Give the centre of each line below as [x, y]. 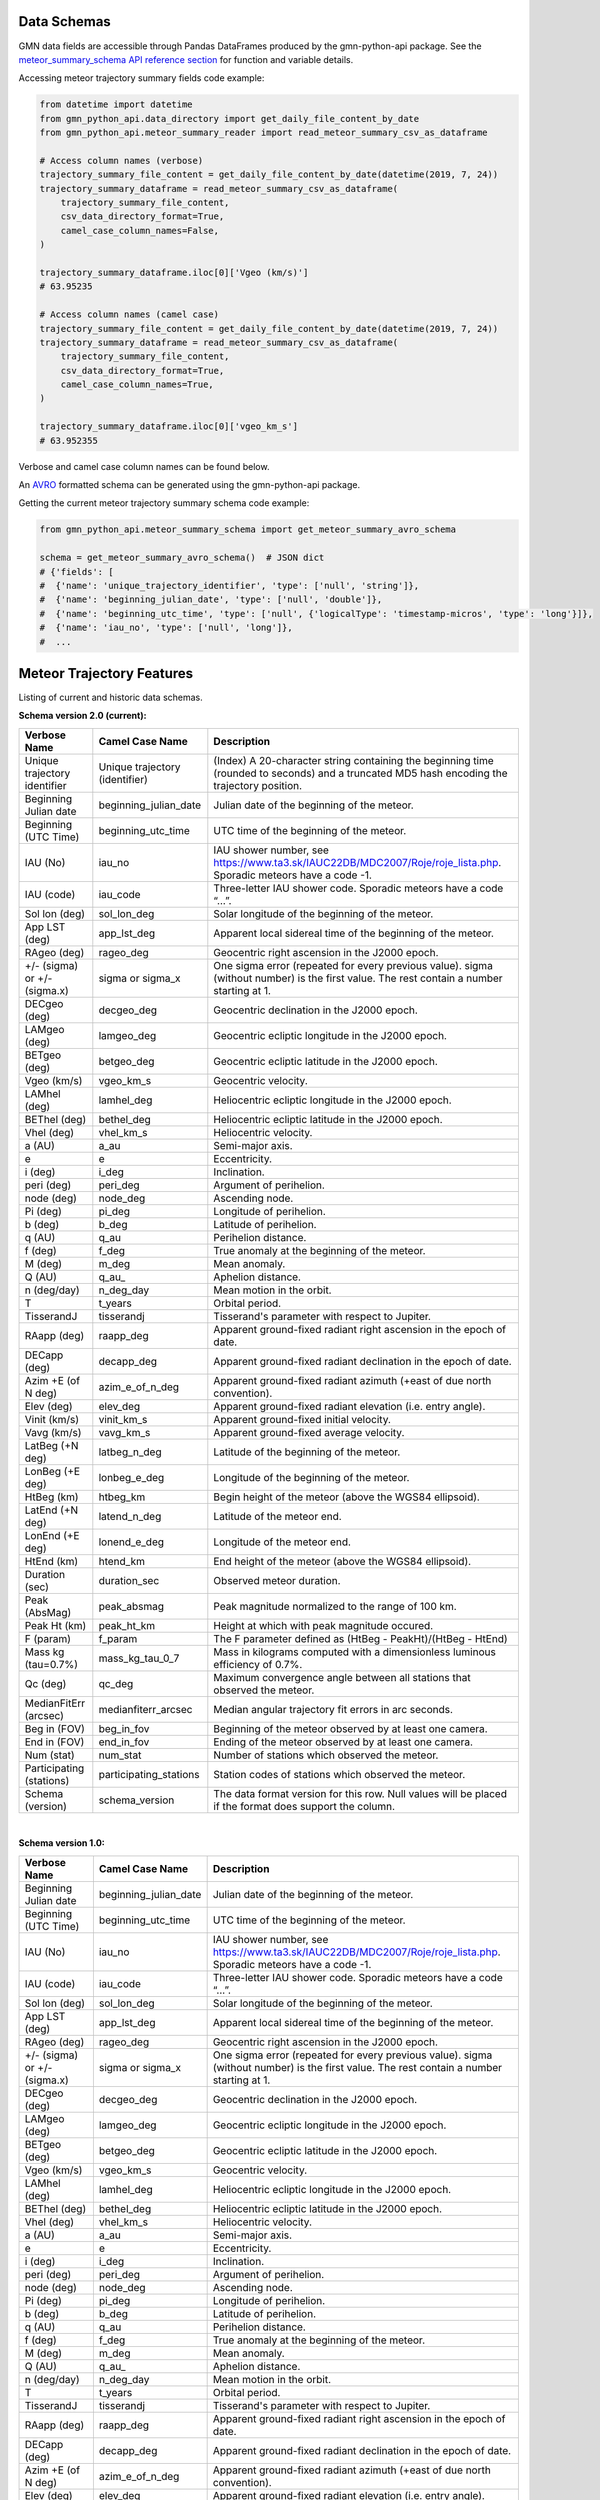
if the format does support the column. [304, 1806]
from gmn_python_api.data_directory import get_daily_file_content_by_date [229, 118]
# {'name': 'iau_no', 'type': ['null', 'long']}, [166, 628]
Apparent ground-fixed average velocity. [309, 1432]
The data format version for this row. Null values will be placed [360, 1793]
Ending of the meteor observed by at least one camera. [343, 1742]
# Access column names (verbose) [121, 160]
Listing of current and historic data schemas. [111, 697]
